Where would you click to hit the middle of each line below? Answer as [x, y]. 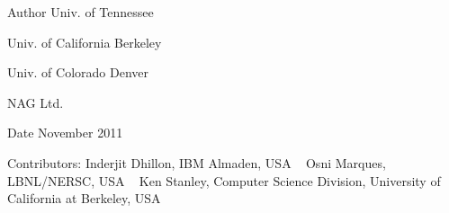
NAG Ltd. [36, 102]
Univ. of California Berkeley [85, 42]
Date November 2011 [65, 133]
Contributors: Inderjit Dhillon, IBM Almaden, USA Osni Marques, [197, 162]
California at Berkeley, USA [84, 198]
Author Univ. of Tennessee [81, 12]
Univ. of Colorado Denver [78, 72]
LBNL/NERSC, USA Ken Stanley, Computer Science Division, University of [224, 180]
